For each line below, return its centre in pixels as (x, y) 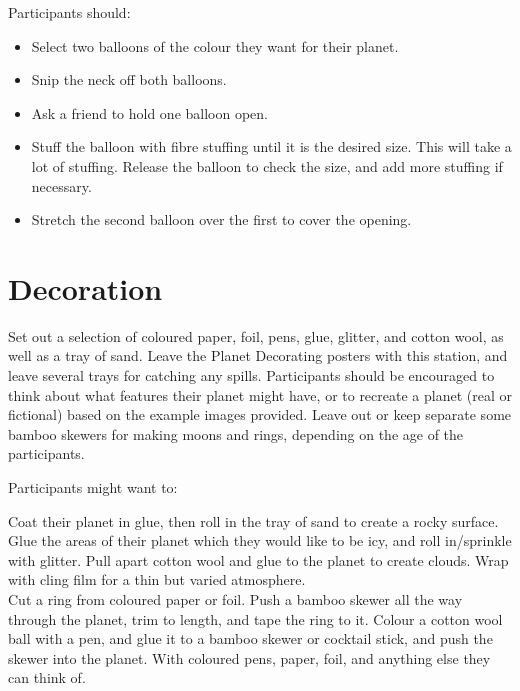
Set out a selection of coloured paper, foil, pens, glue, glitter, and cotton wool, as (256, 335)
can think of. (47, 677)
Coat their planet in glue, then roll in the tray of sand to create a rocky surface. (253, 520)
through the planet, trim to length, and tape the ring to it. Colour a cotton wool (255, 618)
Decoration (85, 287)
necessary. (61, 185)
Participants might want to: (93, 487)
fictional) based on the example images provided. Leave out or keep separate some (260, 414)
